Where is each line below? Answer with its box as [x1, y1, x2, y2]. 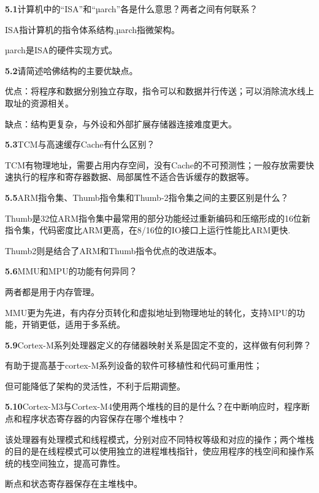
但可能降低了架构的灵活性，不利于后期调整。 [5, 379, 185, 392]
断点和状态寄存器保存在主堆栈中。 [5, 477, 142, 490]
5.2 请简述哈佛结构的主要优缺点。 [5, 64, 138, 77]
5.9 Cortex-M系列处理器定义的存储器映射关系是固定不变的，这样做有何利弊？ [5, 338, 312, 351]
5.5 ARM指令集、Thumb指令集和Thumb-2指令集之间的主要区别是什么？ [5, 190, 289, 203]
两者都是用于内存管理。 [5, 285, 99, 298]
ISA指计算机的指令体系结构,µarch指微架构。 [5, 23, 180, 36]
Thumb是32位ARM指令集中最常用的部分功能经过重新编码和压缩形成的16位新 [5, 211, 310, 224]
